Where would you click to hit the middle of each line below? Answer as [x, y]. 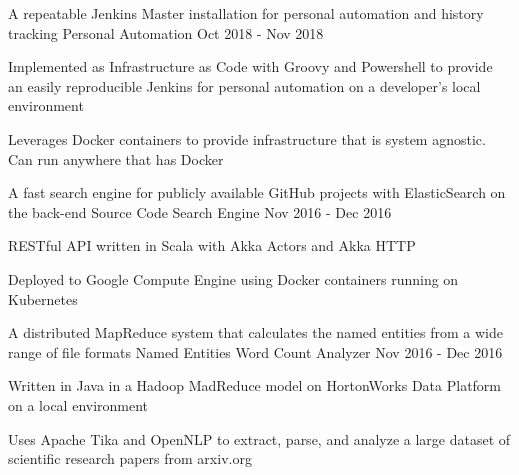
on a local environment [78, 404]
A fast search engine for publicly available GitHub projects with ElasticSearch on [257, 192]
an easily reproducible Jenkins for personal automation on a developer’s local [244, 85]
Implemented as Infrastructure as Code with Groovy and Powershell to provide [250, 66]
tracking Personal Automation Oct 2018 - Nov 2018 [166, 32]
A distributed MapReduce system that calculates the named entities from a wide [255, 332]
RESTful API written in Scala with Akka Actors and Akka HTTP [212, 245]
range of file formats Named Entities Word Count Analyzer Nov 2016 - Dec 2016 [255, 351]
